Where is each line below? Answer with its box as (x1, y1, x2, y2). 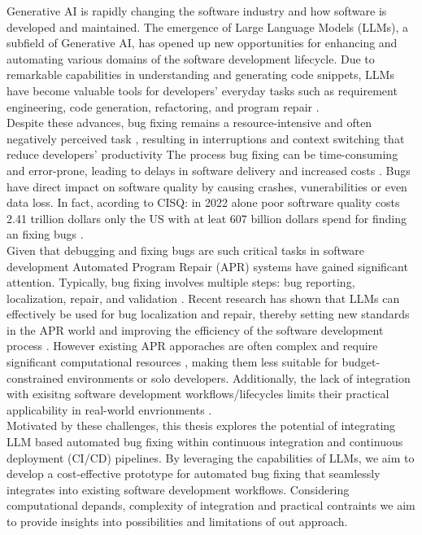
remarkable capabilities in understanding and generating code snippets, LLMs (7, 66, 394, 83)
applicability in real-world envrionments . (7, 401, 212, 418)
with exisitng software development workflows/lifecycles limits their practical (7, 385, 389, 402)
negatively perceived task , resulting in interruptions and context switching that (7, 129, 405, 147)
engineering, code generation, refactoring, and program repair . (7, 98, 320, 115)
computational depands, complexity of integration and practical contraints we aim (7, 497, 415, 514)
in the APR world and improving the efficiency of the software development (7, 321, 384, 338)
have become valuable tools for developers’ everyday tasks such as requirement (7, 81, 398, 99)
